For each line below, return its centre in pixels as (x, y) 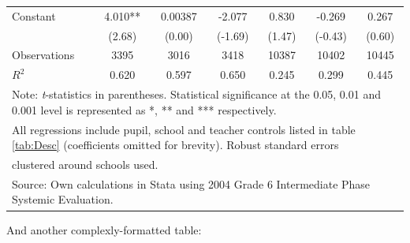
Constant (34, 15)
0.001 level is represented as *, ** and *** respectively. (144, 109)
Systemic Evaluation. (63, 199)
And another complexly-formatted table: (104, 229)
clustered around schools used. (85, 164)
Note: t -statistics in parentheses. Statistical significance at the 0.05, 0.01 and (196, 94)
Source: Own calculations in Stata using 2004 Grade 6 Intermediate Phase (191, 183)
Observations (43, 55)
